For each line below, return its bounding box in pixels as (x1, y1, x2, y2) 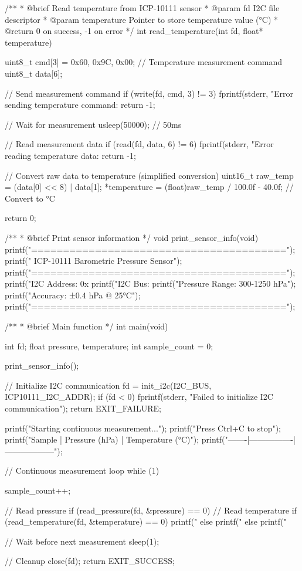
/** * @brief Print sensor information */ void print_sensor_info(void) (5, 231, 259, 243)
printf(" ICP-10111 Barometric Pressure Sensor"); (5, 254, 182, 267)
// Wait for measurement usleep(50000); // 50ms (5, 118, 182, 130)
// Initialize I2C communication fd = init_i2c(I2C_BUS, (5, 379, 212, 391)
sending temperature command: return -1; (5, 98, 155, 111)
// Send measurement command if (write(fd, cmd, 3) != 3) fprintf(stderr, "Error (5, 87, 294, 99)
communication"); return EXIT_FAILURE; (5, 402, 161, 414)
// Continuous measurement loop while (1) (5, 464, 160, 477)
